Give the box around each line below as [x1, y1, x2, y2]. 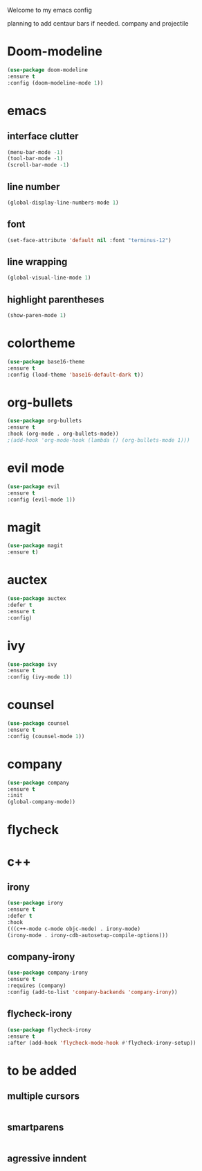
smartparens [7, 1121, 64, 1133]
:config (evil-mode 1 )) [7, 496, 76, 503]
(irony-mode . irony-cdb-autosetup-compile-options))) [7, 932, 169, 939]
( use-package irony [7, 900, 64, 907]
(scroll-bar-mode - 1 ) [7, 162, 70, 169]
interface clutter [7, 130, 79, 142]
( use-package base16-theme [7, 358, 85, 365]
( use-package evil [7, 483, 60, 490]
